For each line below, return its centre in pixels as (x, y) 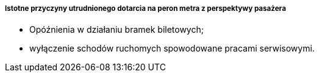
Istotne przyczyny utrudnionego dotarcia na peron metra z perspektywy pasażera (145, 8)
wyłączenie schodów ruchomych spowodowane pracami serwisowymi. (172, 49)
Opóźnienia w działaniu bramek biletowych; (116, 30)
